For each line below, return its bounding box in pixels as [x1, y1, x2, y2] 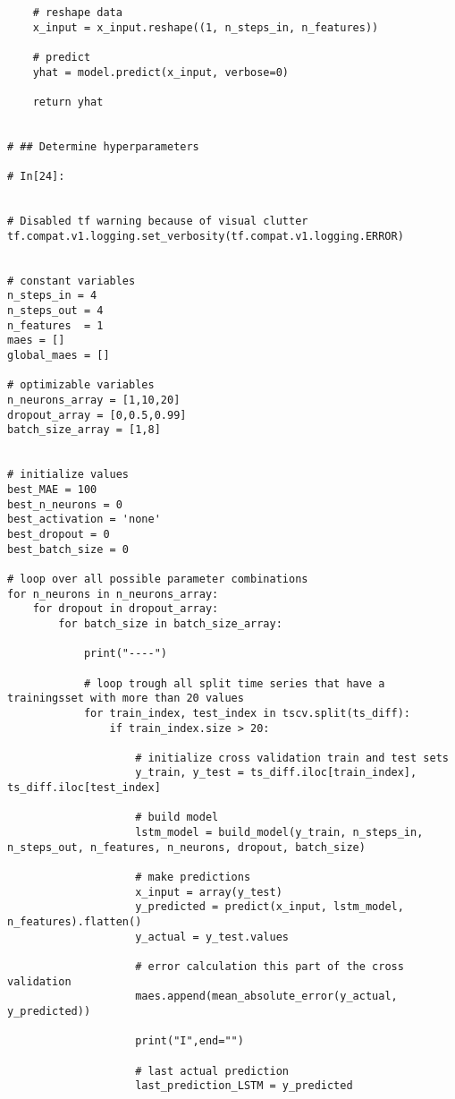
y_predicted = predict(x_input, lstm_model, [135, 900, 404, 914]
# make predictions [135, 871, 251, 884]
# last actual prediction [135, 1064, 289, 1078]
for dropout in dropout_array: [32, 602, 219, 616]
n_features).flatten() [7, 916, 142, 929]
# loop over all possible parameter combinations [7, 572, 308, 585]
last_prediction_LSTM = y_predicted [135, 1079, 353, 1093]
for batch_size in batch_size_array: [58, 617, 282, 630]
